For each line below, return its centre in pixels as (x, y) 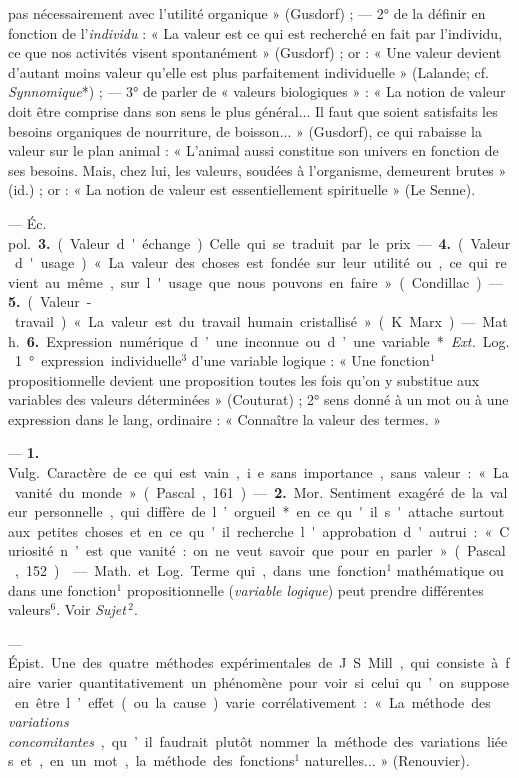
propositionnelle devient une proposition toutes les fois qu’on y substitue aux (244, 379)
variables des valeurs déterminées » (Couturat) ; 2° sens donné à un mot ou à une (258, 399)
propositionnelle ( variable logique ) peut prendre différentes (305, 589)
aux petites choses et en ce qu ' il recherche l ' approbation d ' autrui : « (250, 530)
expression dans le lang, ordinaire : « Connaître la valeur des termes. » (225, 418)
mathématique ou (450, 570)
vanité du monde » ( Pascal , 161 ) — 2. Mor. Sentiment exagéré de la (248, 491)
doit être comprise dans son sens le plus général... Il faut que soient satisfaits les (253, 110)
